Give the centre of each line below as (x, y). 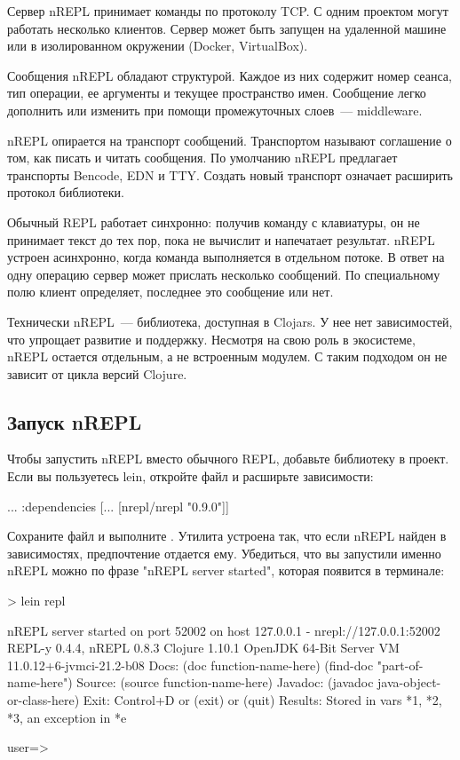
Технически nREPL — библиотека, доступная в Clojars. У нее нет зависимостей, (230, 321)
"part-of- (400, 665)
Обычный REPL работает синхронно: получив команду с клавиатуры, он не (214, 222)
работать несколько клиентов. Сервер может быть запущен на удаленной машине (227, 28)
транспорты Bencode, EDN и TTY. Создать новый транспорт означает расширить (230, 174)
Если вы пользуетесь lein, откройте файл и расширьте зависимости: (190, 476)
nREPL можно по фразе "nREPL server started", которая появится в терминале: (226, 570)
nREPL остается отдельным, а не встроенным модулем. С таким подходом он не (227, 356)
